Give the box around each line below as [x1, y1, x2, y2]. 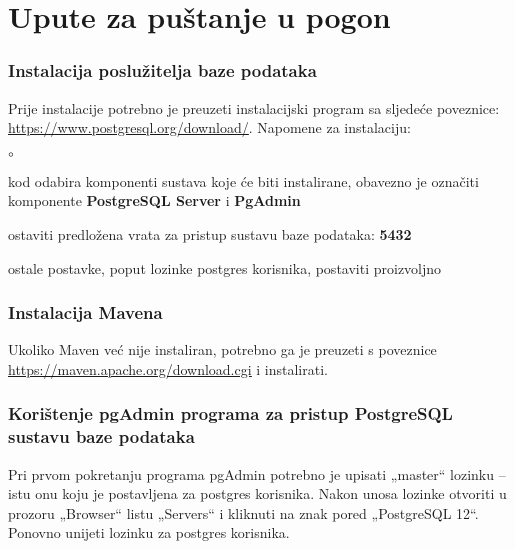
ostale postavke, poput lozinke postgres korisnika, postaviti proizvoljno [8, 257, 442, 278]
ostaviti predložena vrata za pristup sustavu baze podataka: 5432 [8, 223, 412, 244]
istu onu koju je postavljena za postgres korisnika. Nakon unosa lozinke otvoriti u [8, 483, 507, 504]
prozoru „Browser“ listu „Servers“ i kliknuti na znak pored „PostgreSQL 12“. [8, 502, 479, 523]
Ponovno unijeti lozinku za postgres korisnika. [8, 522, 290, 543]
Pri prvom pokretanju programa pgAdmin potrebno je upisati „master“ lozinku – [8, 463, 506, 484]
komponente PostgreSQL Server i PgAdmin [8, 190, 301, 211]
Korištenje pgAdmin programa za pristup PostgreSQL [8, 401, 453, 426]
